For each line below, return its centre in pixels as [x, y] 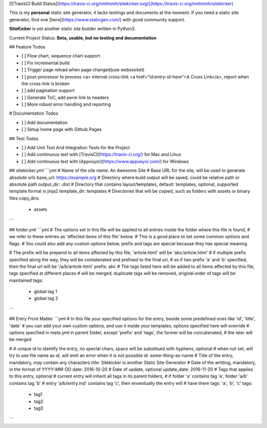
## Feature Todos [27, 46]
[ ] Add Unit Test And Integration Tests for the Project [76, 148]
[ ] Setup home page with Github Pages [62, 129]
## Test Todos [24, 138]
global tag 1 [45, 292]
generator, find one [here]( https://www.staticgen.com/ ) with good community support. [97, 19]
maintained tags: [26, 280]
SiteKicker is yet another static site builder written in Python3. [72, 29]
